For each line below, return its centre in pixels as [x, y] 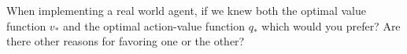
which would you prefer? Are [331, 25]
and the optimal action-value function [154, 25]
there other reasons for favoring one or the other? [126, 41]
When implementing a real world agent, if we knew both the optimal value [187, 10]
